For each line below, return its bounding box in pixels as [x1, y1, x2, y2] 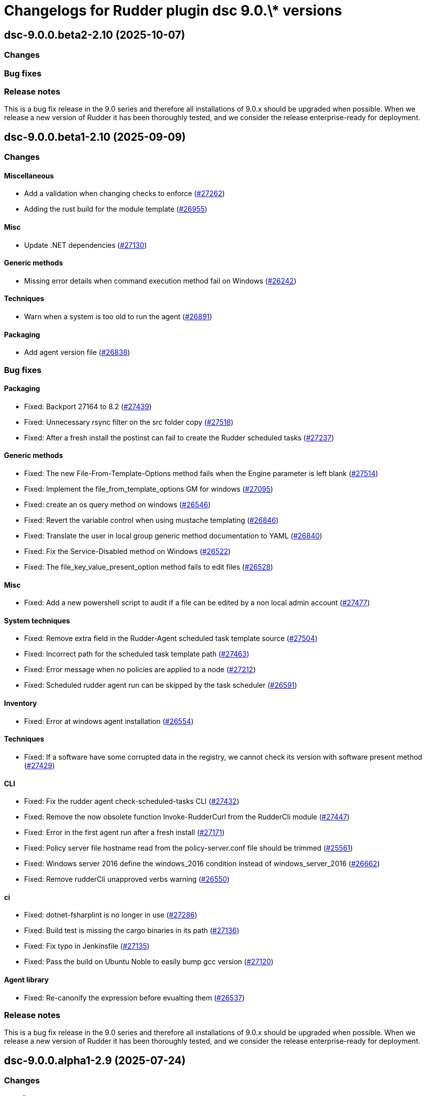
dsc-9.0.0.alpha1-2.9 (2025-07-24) [4, 1054, 186, 1067]
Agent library [4, 975, 49, 984]
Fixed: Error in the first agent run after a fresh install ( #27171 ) [24, 828, 225, 837]
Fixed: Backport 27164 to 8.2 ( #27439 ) [24, 402, 152, 411]
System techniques [4, 616, 70, 625]
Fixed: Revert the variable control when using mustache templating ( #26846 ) [24, 516, 279, 525]
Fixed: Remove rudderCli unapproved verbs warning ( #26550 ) [24, 875, 230, 884]
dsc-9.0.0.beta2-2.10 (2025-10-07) [4, 28, 185, 41]
